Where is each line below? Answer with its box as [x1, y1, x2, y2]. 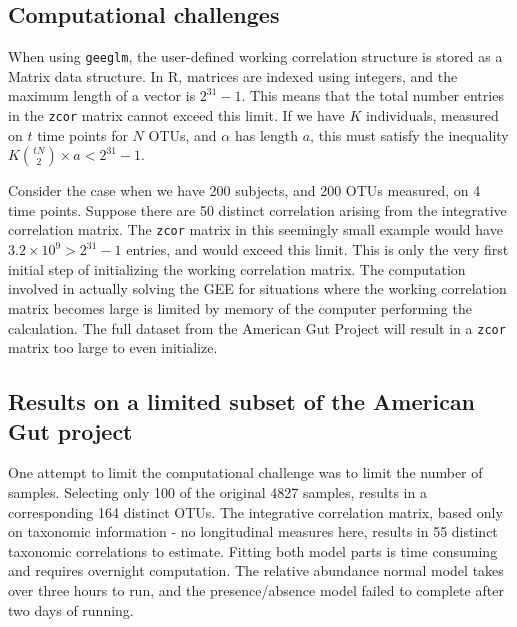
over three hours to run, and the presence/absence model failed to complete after [8, 579, 504, 600]
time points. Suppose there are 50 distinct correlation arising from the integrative [8, 199, 507, 220]
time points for [37, 124, 128, 145]
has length [234, 124, 299, 145]
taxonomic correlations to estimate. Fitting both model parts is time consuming [8, 540, 498, 561]
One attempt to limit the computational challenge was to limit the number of [8, 462, 483, 483]
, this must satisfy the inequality [310, 124, 509, 145]
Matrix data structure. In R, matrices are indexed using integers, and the [8, 65, 458, 86]
